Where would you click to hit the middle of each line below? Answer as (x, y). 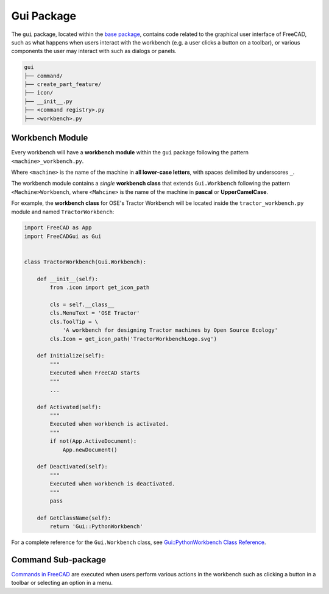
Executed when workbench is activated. (109, 424)
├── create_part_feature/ (63, 84)
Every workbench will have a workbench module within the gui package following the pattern (130, 152)
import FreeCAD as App (58, 228)
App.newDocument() (90, 449)
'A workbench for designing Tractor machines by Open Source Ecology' (170, 330)
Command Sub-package (59, 560)
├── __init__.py (48, 101)
